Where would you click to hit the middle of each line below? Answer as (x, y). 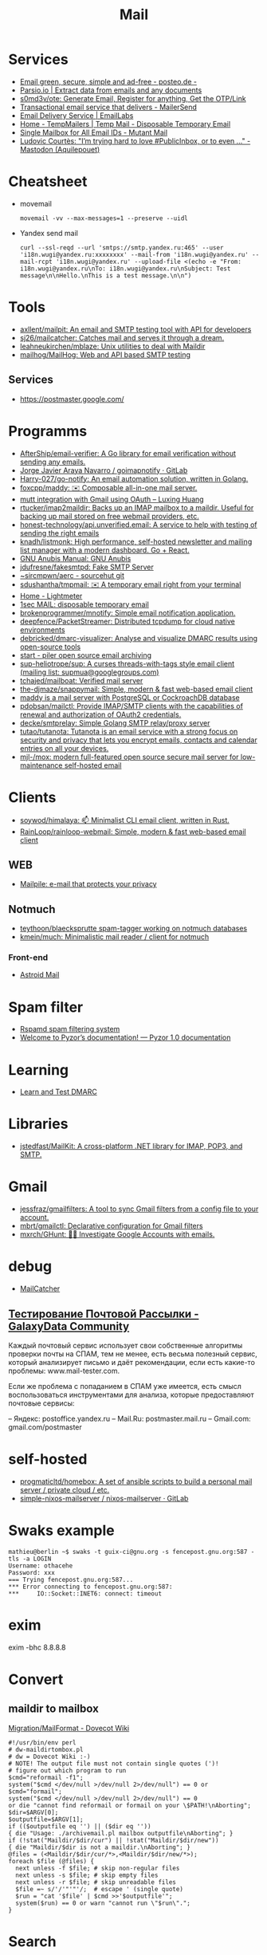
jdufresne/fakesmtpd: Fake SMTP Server (86, 567)
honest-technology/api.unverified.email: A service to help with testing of (138, 525)
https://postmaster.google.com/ (72, 399)
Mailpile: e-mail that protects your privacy (88, 884)
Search (33, 1941)
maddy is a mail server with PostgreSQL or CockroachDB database (130, 697)
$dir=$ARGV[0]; (33, 1812)
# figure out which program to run (67, 1770)
